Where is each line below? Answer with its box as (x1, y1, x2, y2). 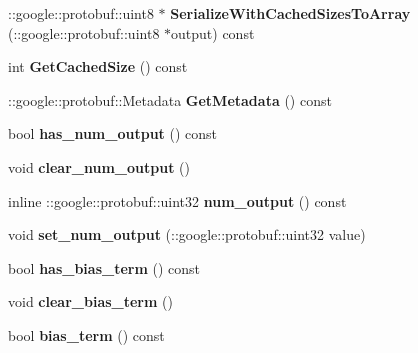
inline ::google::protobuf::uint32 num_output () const (8, 190, 347, 211)
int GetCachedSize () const (8, 56, 188, 77)
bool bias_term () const (8, 324, 165, 345)
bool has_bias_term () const (8, 257, 201, 278)
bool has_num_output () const (8, 123, 218, 144)
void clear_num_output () (8, 156, 190, 177)
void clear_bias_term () (8, 291, 173, 312)
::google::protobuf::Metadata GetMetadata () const (8, 89, 332, 110)
